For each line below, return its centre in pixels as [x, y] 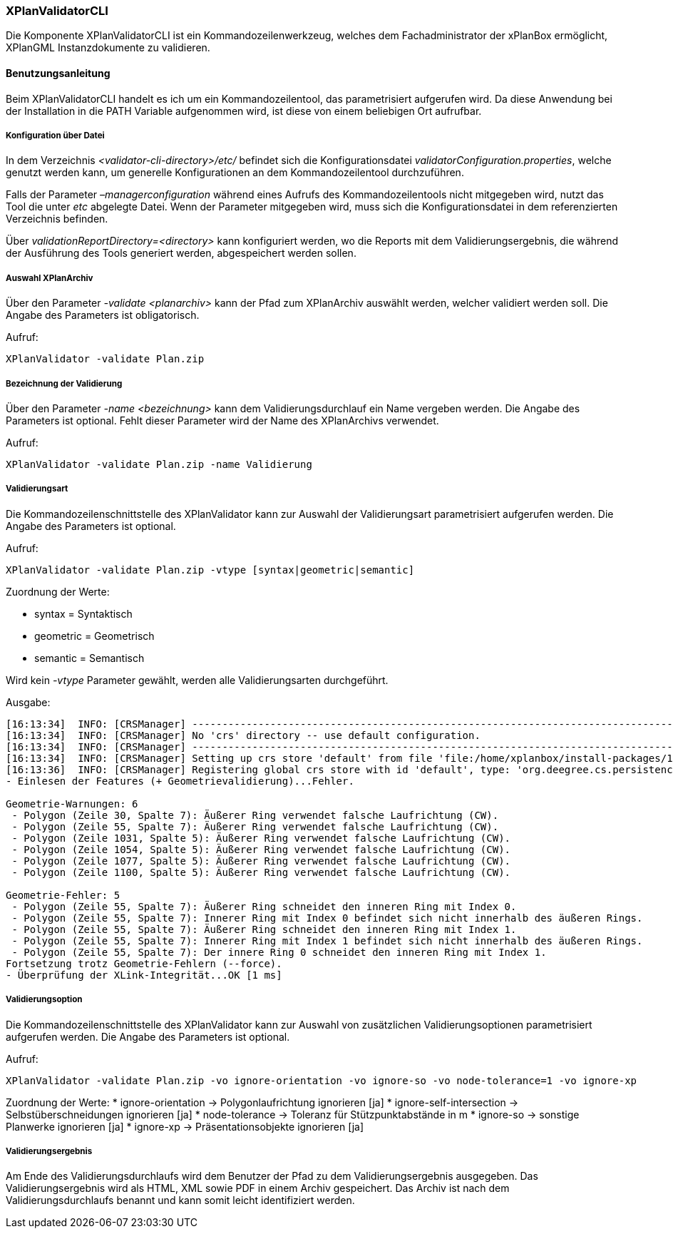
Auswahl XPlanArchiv [50, 278]
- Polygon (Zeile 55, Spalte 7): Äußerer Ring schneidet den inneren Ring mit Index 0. [264, 906]
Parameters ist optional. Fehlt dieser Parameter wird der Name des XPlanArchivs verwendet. [222, 420]
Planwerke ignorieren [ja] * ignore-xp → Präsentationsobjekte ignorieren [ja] [185, 1126]
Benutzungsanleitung [58, 73]
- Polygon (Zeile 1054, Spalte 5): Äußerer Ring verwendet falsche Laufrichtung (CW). [261, 849]
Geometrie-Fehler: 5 [63, 895]
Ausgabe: [28, 702]
